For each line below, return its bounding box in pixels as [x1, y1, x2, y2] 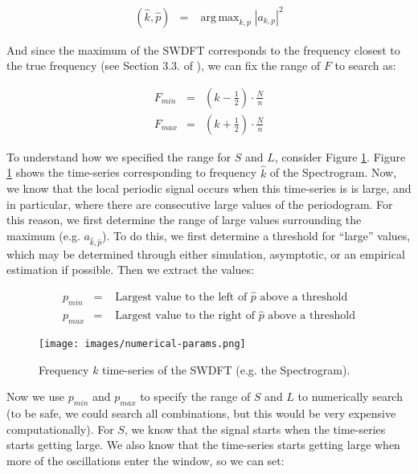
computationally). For [6, 420, 114, 437]
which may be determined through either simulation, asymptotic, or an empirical [6, 245, 405, 262]
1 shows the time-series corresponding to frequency [6, 164, 257, 181]
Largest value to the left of [115, 292, 248, 304]
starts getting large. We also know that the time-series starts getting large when [6, 436, 400, 453]
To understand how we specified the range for [6, 148, 232, 165]
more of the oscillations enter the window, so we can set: [6, 452, 285, 468]
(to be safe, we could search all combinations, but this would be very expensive [6, 405, 396, 422]
